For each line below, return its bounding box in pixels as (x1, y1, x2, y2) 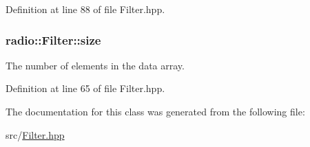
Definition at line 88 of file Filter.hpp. (6, 2, 165, 16)
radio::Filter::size (6, 31, 101, 48)
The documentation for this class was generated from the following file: (6, 104, 305, 118)
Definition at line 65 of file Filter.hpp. (6, 81, 165, 95)
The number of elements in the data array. (6, 58, 185, 72)
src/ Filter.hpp (6, 127, 65, 142)
